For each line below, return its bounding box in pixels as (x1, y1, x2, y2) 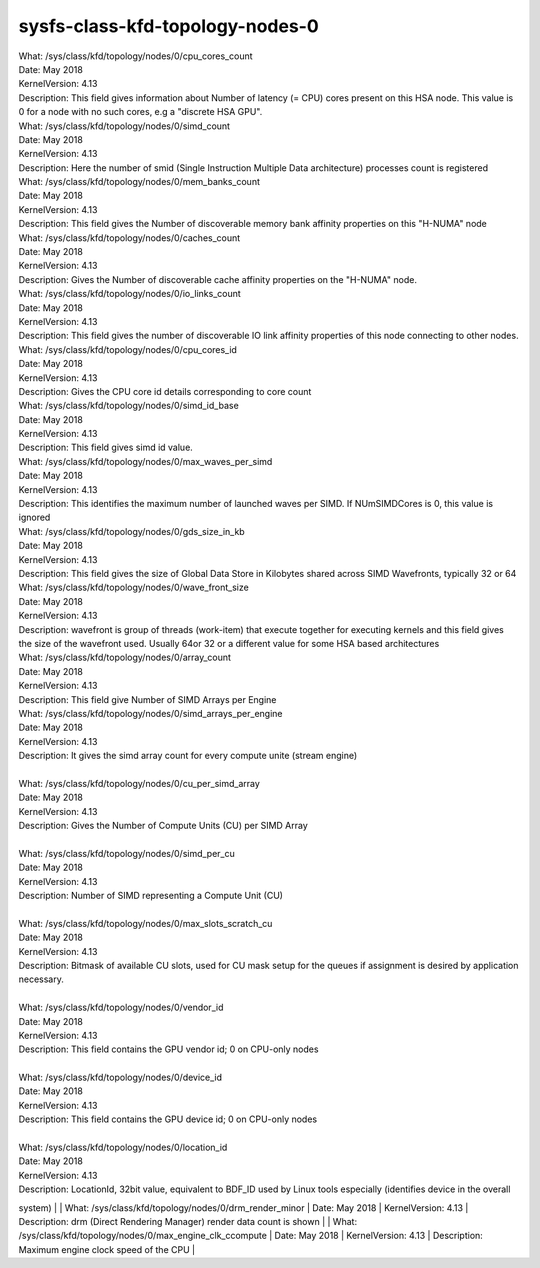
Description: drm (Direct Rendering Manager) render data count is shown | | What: (18, 1215, 358, 1227)
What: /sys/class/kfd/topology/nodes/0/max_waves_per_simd (18, 455, 273, 467)
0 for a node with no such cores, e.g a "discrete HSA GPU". (18, 106, 263, 118)
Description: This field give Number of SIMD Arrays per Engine (18, 693, 277, 705)
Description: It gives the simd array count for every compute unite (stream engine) (18, 750, 358, 762)
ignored (18, 511, 51, 524)
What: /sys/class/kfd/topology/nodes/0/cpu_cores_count (18, 50, 254, 62)
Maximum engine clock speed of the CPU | (18, 1243, 195, 1255)
